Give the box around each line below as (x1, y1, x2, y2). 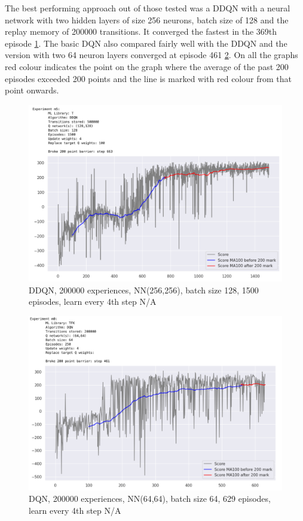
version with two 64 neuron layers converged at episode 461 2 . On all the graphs (5, 49, 298, 61)
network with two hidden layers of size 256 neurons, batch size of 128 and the (5, 13, 289, 26)
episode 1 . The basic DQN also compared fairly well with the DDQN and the (5, 37, 287, 49)
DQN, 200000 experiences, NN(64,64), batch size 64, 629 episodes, (29, 492, 271, 505)
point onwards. (5, 84, 59, 96)
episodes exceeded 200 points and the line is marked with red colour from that (5, 72, 292, 84)
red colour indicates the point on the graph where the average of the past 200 (5, 60, 289, 72)
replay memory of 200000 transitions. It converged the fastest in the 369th (5, 25, 277, 38)
